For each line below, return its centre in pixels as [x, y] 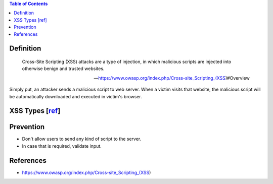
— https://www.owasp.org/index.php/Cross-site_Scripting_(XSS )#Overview [172, 78]
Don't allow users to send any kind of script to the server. [82, 139]
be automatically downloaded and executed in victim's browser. [76, 96]
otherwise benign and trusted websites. [63, 69]
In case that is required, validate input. [62, 146]
